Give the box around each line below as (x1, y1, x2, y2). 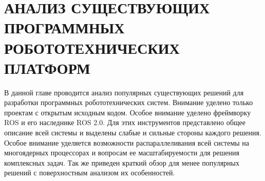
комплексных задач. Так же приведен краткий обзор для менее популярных (4, 157, 240, 168)
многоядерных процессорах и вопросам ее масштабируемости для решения (4, 147, 239, 158)
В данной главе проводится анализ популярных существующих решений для (4, 87, 244, 97)
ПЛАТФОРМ (4, 57, 90, 78)
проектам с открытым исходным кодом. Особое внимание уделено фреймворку (4, 107, 251, 117)
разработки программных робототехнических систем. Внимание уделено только (4, 97, 253, 108)
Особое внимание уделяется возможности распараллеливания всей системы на (4, 137, 250, 148)
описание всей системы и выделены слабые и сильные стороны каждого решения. (4, 127, 261, 138)
